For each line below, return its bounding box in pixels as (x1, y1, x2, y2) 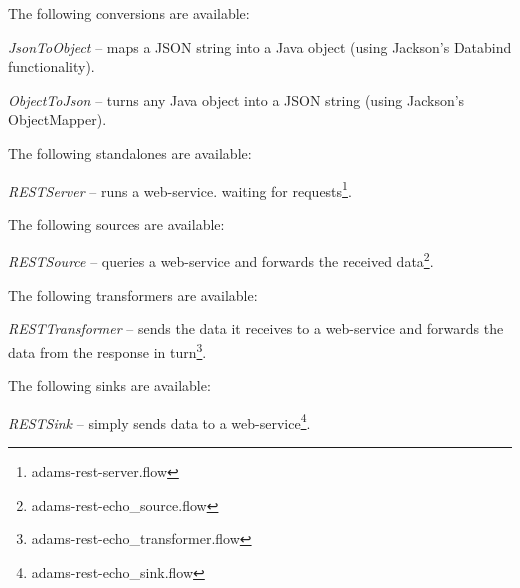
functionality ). (8, 56, 95, 77)
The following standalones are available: (8, 142, 252, 163)
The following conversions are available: (8, 3, 250, 23)
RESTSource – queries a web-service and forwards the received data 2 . (8, 248, 434, 272)
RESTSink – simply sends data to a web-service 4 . (8, 409, 311, 433)
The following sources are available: (8, 213, 225, 234)
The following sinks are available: (8, 375, 211, 396)
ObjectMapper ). (8, 109, 107, 130)
